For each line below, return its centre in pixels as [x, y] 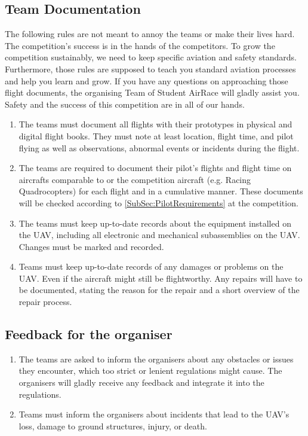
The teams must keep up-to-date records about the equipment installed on [155, 223]
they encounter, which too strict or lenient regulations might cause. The [150, 371]
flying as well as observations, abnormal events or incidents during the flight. [159, 147]
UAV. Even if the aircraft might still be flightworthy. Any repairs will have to [161, 278]
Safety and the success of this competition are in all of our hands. [125, 104]
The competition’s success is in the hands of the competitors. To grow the [140, 45]
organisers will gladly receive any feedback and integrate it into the [141, 382]
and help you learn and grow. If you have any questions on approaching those [147, 80]
